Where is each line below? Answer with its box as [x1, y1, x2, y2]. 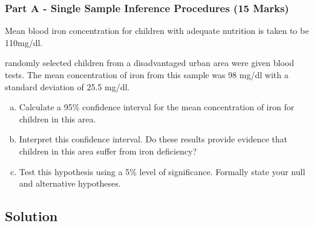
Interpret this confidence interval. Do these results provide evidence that [19, 133, 288, 145]
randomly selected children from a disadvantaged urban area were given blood [5, 56, 294, 69]
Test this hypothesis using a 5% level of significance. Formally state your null [19, 165, 306, 178]
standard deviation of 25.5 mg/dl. [5, 80, 130, 93]
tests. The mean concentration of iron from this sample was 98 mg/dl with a [5, 68, 289, 81]
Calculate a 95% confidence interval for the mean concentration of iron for [19, 101, 295, 113]
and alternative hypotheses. [19, 177, 121, 190]
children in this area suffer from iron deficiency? [19, 144, 197, 157]
